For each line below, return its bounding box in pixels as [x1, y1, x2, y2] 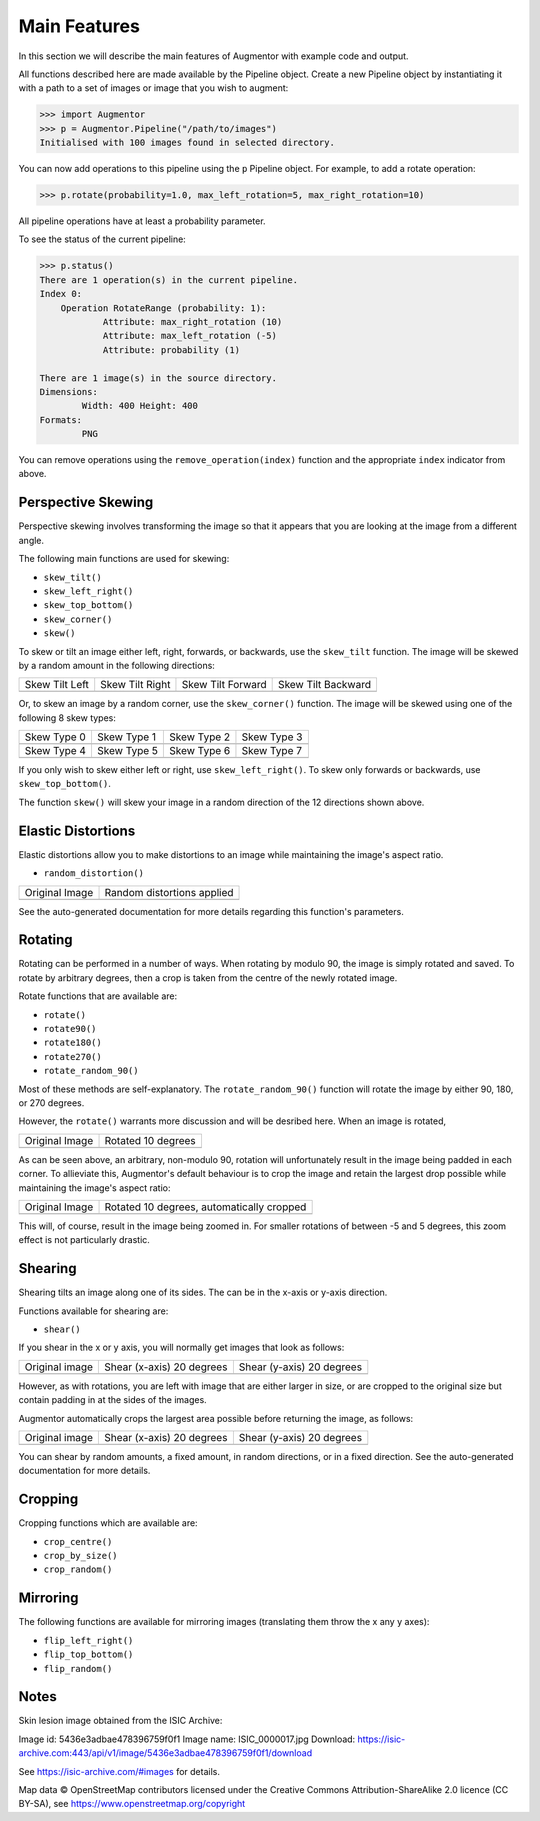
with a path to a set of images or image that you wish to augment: [18, 82, 289, 94]
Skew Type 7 [241, 744, 303, 758]
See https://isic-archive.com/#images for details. [18, 1765, 220, 1777]
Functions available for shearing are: [18, 1305, 169, 1317]
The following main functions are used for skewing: [18, 553, 230, 565]
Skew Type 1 [96, 730, 157, 744]
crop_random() [43, 1564, 113, 1575]
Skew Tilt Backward [278, 678, 372, 692]
